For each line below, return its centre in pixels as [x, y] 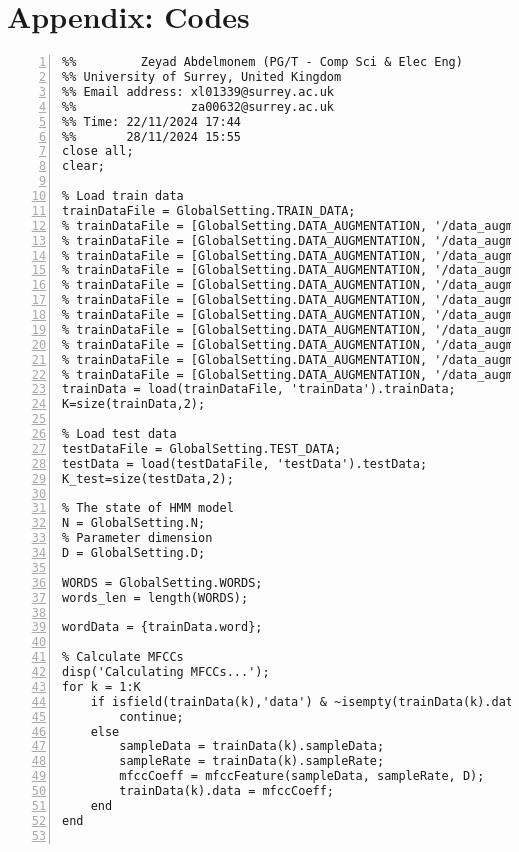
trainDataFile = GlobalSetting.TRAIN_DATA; [209, 210]
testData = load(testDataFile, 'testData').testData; [245, 463]
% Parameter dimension [137, 538]
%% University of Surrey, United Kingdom [202, 77]
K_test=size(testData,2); [148, 478]
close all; [98, 151]
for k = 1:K [101, 686]
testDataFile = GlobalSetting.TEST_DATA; [202, 448]
